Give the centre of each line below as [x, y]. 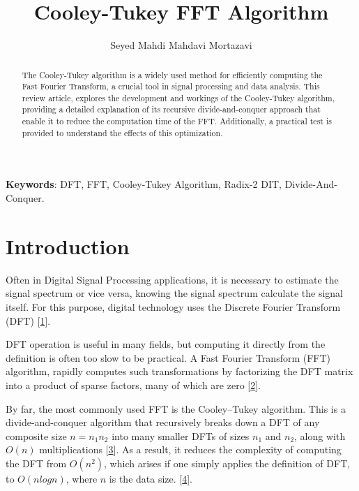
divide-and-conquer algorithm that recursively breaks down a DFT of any [163, 422]
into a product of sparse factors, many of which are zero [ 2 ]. [133, 384]
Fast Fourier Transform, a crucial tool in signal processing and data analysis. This [171, 86]
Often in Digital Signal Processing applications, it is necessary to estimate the [172, 279]
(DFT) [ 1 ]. [28, 320]
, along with [320, 435]
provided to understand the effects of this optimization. [122, 132]
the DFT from [36, 463]
